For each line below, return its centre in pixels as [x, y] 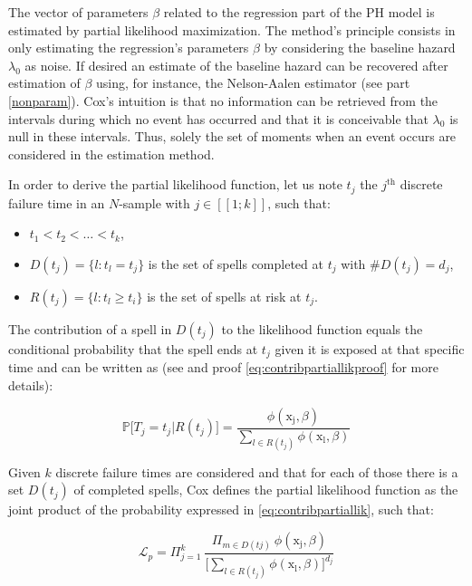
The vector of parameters [78, 12]
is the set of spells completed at [236, 263]
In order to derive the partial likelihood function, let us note [175, 184]
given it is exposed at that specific [370, 348]
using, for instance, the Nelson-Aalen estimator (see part [253, 83]
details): [31, 385]
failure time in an [57, 202]
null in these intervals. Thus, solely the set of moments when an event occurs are [232, 136]
